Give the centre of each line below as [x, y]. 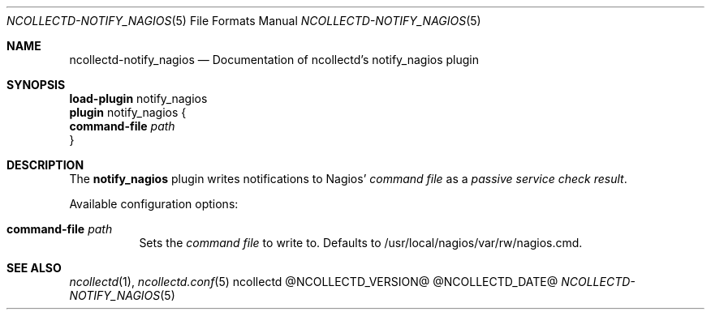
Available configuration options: [154, 204]
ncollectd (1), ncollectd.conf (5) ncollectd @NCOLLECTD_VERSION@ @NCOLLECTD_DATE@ [314, 282]
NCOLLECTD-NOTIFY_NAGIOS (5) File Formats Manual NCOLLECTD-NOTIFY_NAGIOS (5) [244, 21]
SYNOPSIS [36, 85]
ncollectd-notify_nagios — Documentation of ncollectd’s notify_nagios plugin [274, 60]
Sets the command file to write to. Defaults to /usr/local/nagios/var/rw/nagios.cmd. [361, 243]
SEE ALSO [34, 268]
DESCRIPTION [45, 165]
